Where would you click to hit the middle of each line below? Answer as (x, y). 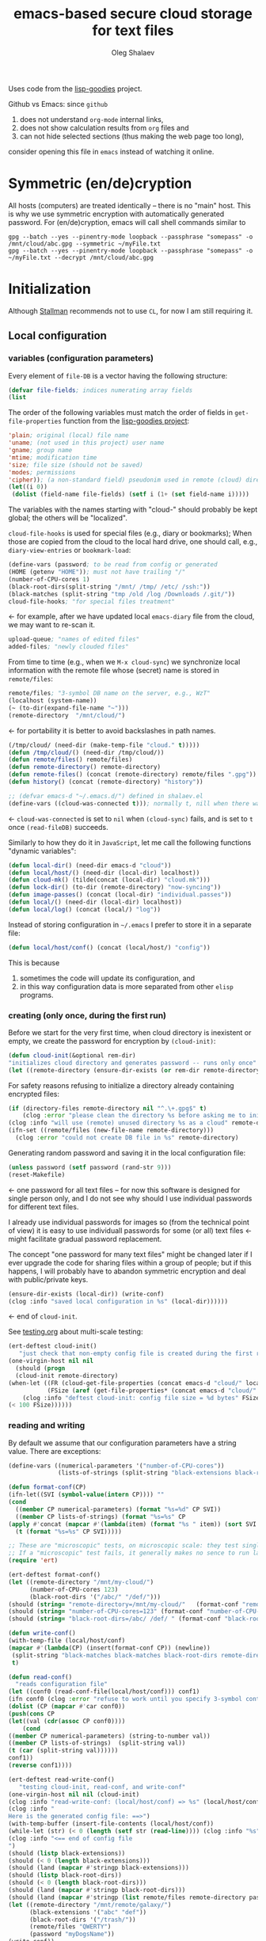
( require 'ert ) (33, 1561)
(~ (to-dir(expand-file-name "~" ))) (68, 708)
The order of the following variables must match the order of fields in (121, 413)
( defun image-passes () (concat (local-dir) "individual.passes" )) (120, 895)
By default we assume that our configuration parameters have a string (122, 1443)
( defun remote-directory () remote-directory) (84, 767)
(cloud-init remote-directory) (67, 1376)
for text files (133, 30)
